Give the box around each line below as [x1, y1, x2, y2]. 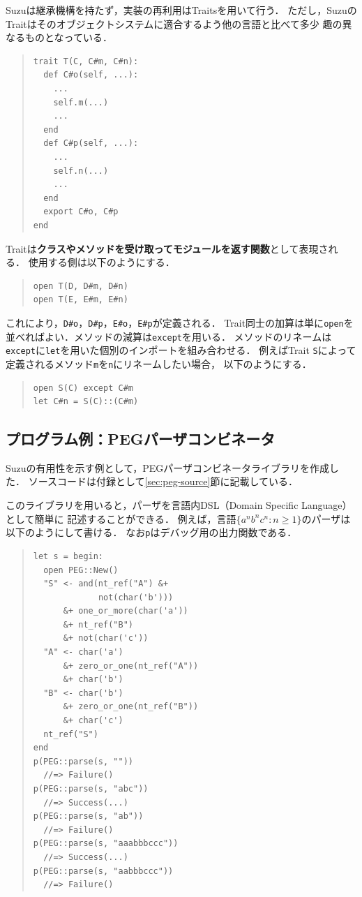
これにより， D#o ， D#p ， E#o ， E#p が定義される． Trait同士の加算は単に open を [6, 315, 354, 329]
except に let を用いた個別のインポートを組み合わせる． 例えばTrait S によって [6, 343, 356, 357]
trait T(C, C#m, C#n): [33, 56, 139, 66]
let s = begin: [33, 551, 104, 561]
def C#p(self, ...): [43, 138, 139, 149]
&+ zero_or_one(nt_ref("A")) [63, 660, 199, 671]
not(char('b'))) [98, 592, 174, 602]
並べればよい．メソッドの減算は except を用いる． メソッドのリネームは [6, 329, 332, 343]
